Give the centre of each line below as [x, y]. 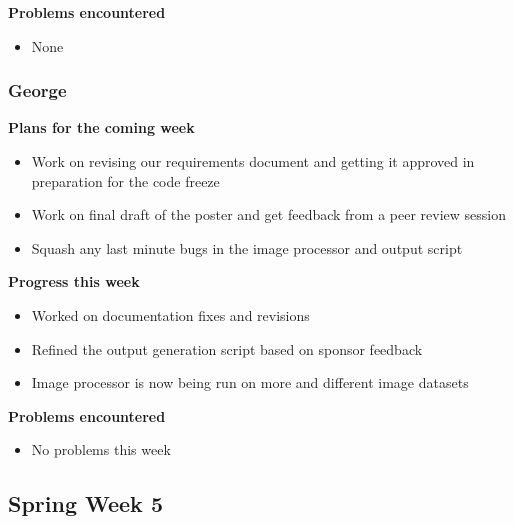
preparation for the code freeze [125, 180]
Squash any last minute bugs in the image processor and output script [247, 247]
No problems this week [101, 449]
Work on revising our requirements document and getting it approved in [253, 161]
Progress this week [74, 281]
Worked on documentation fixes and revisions [170, 314]
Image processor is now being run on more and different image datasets [250, 382]
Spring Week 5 [85, 503]
